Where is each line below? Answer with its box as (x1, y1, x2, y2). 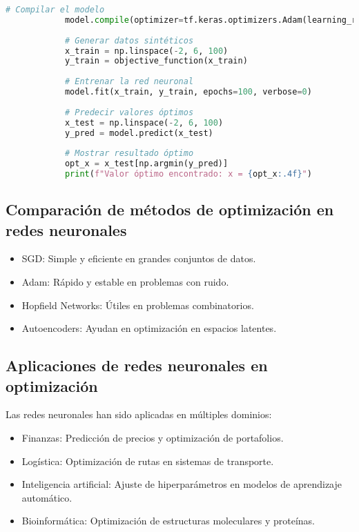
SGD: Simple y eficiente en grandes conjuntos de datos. (21, 251, 256, 266)
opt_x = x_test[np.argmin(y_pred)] (64, 159, 229, 169)
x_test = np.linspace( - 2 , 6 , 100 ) (64, 117, 224, 128)
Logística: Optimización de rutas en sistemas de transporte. (21, 453, 274, 468)
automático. (21, 490, 72, 504)
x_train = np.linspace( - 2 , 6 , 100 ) (64, 46, 229, 56)
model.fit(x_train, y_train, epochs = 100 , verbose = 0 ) (64, 87, 312, 97)
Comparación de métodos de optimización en (6, 199, 334, 220)
